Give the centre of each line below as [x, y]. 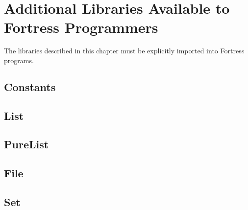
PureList [26, 144]
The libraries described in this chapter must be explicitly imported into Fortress [124, 51]
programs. [19, 60]
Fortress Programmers [81, 27]
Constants [30, 86]
